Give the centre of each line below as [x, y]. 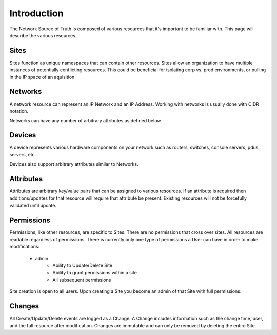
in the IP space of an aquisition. [43, 77]
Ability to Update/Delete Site [83, 265]
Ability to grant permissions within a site [95, 272]
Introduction [36, 13]
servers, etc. [23, 154]
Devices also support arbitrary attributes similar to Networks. [74, 164]
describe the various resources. [43, 35]
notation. [19, 111]
